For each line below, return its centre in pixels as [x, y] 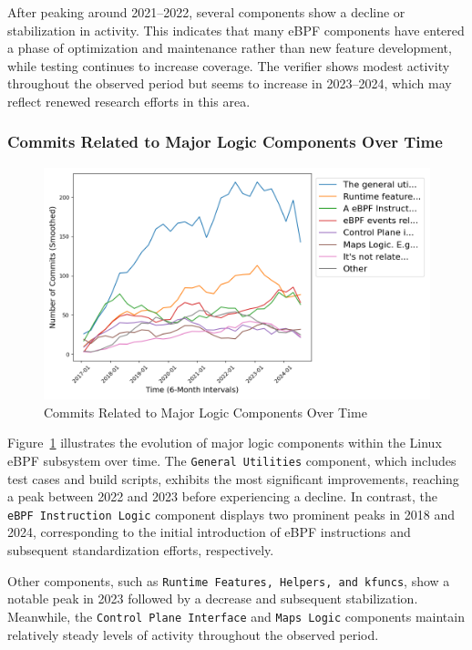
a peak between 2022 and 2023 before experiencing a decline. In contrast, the [222, 496]
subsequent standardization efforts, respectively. [141, 550]
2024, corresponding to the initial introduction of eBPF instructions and [209, 532]
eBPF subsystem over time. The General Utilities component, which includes [232, 460]
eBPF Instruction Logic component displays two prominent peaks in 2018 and [231, 514]
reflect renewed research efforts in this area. [129, 101]
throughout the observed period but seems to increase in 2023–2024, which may [230, 83]
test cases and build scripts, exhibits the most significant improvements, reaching [233, 478]
